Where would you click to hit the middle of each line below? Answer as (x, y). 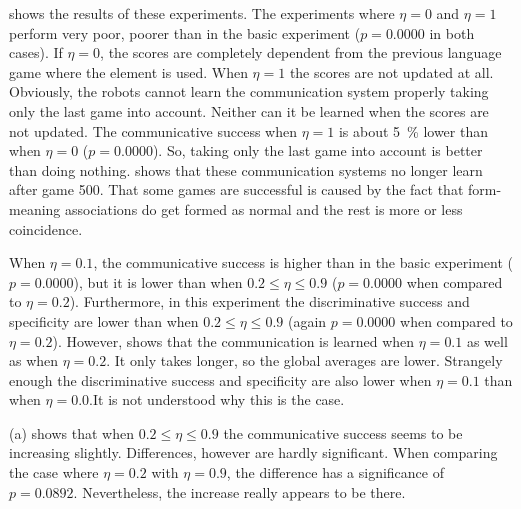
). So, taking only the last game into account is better (317, 150)
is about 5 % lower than (413, 130)
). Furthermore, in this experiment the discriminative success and (269, 301)
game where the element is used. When (128, 71)
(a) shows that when (71, 432)
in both (452, 32)
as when (34, 360)
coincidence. (46, 228)
